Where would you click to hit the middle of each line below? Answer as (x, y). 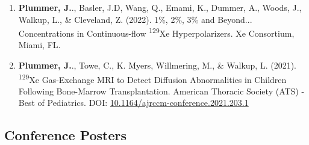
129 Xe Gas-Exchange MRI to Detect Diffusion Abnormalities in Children (152, 78)
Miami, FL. (39, 45)
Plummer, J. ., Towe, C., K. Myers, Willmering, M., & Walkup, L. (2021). (157, 65)
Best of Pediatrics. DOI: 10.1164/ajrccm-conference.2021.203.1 (133, 103)
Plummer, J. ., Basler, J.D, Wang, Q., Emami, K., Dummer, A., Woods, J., (160, 7)
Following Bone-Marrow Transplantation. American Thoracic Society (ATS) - (161, 91)
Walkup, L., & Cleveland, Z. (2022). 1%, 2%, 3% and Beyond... (135, 19)
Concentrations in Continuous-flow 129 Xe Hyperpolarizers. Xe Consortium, (156, 32)
